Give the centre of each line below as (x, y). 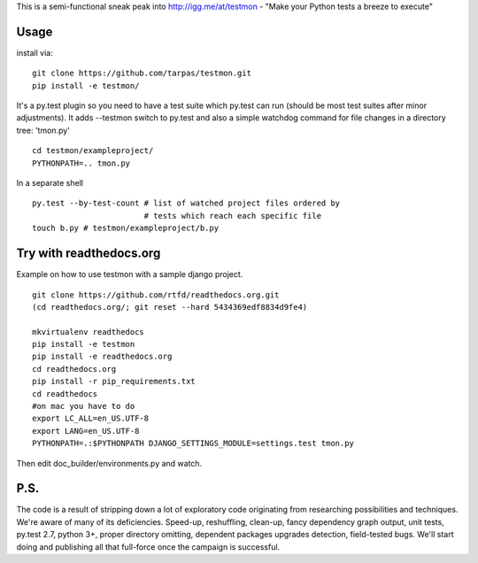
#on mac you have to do (84, 406)
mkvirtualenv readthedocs (89, 332)
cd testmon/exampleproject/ (93, 151)
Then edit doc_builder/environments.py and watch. (109, 463)
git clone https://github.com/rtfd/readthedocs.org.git (156, 295)
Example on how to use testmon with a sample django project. (130, 274)
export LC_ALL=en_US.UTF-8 (91, 419)
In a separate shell (50, 183)
